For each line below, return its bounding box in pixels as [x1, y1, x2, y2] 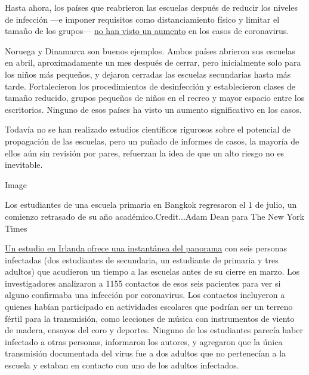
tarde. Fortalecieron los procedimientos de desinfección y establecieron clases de [5, 79, 295, 92]
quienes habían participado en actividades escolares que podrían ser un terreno [5, 300, 293, 313]
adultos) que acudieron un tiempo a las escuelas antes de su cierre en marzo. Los [5, 265, 300, 278]
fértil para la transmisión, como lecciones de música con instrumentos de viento [5, 312, 295, 324]
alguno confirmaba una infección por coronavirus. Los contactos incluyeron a [5, 288, 285, 301]
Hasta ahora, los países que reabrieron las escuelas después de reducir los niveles [5, 1, 298, 13]
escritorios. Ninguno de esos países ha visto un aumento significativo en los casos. [5, 103, 302, 115]
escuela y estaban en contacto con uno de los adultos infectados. [5, 359, 239, 371]
